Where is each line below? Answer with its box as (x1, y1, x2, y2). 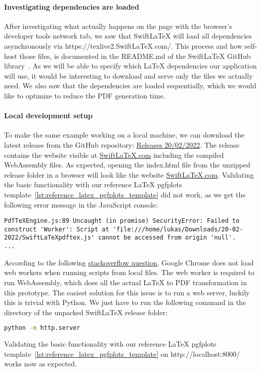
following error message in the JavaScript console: (4, 199, 158, 210)
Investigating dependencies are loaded (4, 1, 139, 12)
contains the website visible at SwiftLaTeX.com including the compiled (4, 149, 224, 160)
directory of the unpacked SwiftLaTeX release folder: (4, 307, 167, 317)
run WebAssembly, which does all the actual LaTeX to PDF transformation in (4, 277, 247, 287)
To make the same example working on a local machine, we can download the (4, 129, 245, 140)
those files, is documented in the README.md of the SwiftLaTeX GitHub (19, 50, 251, 61)
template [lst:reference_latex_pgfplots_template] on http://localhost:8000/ (4, 348, 240, 359)
